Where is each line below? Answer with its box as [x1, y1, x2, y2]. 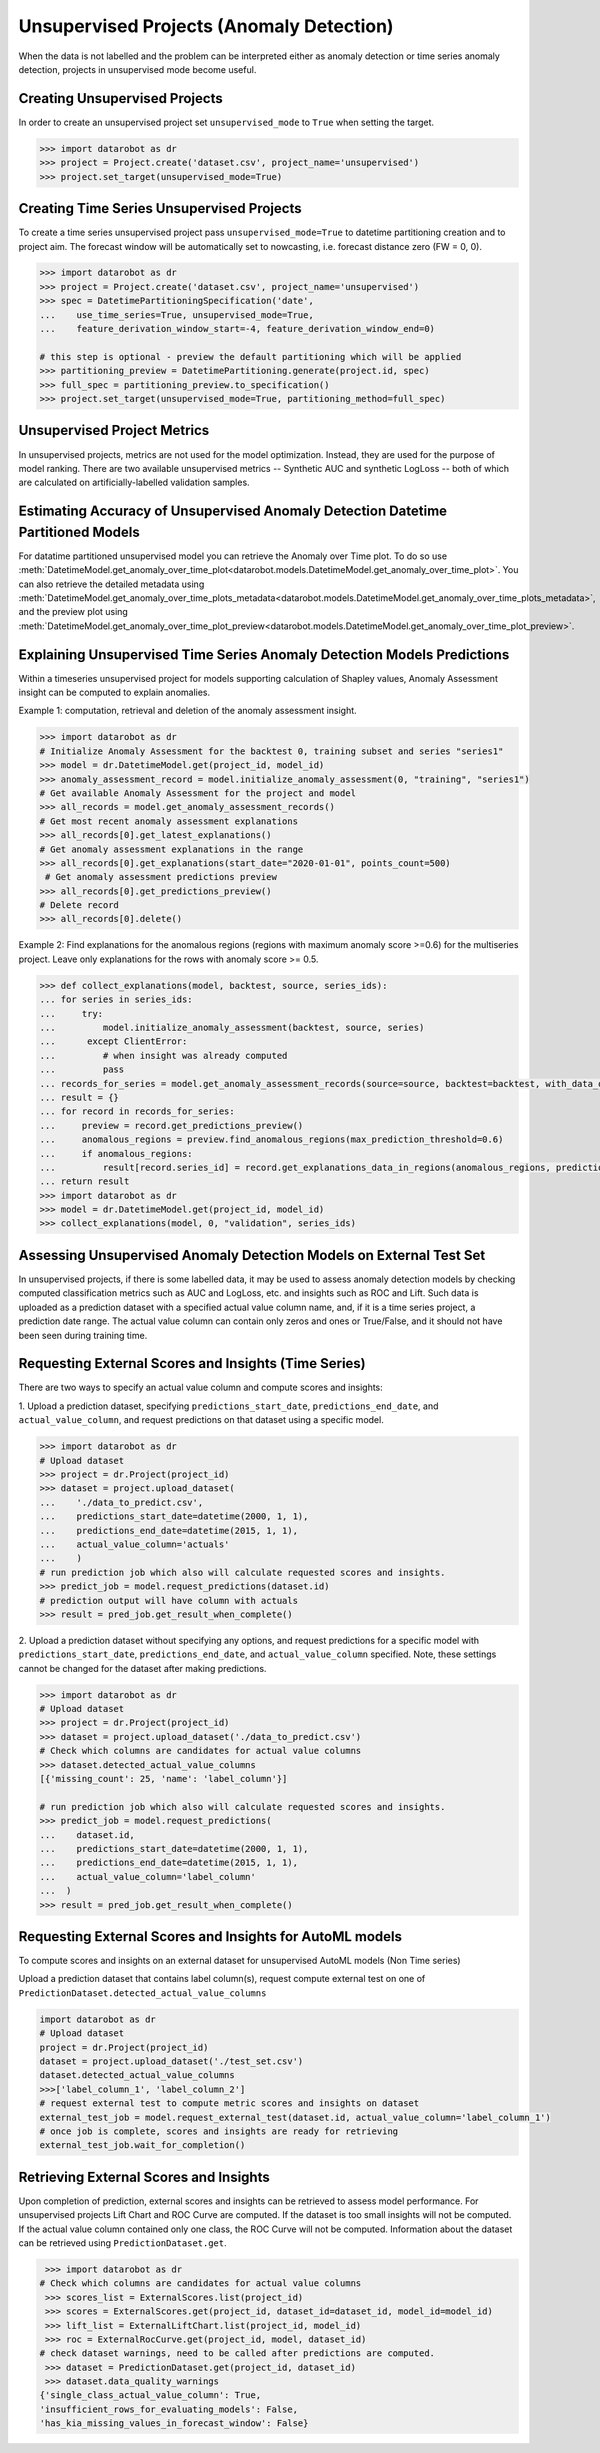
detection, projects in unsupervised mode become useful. [18, 63, 257, 75]
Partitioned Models [18, 523, 140, 540]
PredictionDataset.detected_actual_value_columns [18, 1987, 267, 1999]
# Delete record [39, 900, 120, 911]
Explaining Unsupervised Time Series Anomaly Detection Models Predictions [18, 646, 510, 663]
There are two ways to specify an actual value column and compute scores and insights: [18, 1381, 384, 1394]
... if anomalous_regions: [39, 1148, 194, 1159]
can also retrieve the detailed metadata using [18, 578, 205, 590]
